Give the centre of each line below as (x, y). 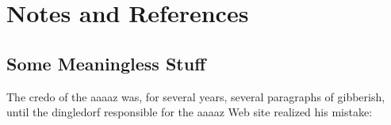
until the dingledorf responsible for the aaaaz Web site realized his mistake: (190, 112)
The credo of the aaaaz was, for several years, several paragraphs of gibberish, (196, 96)
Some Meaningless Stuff (106, 63)
